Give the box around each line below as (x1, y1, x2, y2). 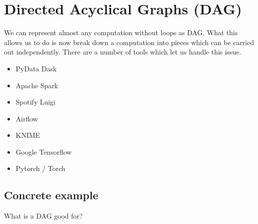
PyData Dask (15, 63, 57, 73)
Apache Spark (15, 80, 59, 90)
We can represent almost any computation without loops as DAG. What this (4, 27, 238, 38)
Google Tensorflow (15, 146, 72, 157)
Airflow (15, 113, 38, 123)
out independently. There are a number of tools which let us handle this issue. (4, 47, 242, 57)
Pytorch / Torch (15, 163, 65, 173)
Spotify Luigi (15, 97, 56, 107)
